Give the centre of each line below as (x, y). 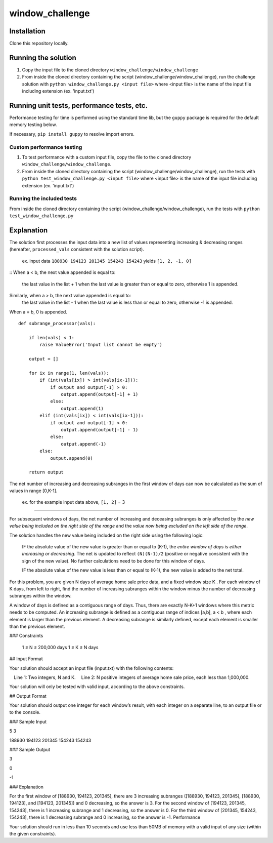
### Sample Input (28, 721)
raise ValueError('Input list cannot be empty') (101, 345)
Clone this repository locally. (39, 44)
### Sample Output (30, 750)
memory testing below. (33, 125)
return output (46, 472)
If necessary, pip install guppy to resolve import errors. (72, 134)
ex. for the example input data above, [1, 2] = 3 (74, 502)
